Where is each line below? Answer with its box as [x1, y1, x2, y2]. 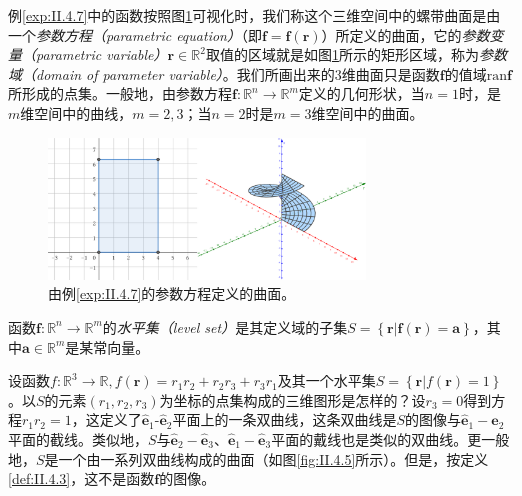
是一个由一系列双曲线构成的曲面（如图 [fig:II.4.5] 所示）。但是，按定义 [44, 448, 489, 469]
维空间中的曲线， [20, 102, 133, 123]
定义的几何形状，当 [298, 83, 425, 104]
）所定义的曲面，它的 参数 [321, 24, 490, 45]
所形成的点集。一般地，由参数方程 [8, 83, 232, 104]
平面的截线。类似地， [8, 428, 148, 449]
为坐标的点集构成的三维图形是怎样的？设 [159, 389, 426, 410]
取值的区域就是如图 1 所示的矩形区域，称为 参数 [205, 44, 507, 65]
